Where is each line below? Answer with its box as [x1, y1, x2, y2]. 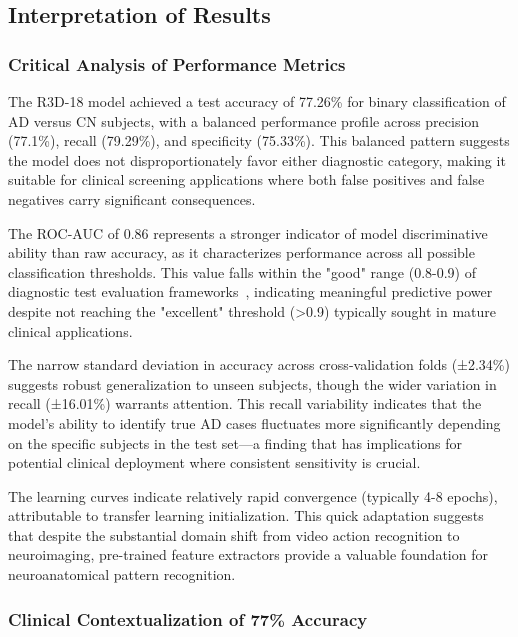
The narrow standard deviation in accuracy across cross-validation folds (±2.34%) [8, 354, 510, 375]
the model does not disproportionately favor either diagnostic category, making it [8, 149, 506, 170]
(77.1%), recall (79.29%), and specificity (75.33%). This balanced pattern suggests [8, 130, 510, 151]
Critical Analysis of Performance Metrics [8, 51, 346, 76]
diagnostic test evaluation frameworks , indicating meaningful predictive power [8, 281, 493, 302]
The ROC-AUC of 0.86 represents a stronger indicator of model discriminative [8, 222, 488, 243]
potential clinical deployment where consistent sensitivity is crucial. [8, 452, 421, 473]
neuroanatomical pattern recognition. [8, 564, 236, 585]
